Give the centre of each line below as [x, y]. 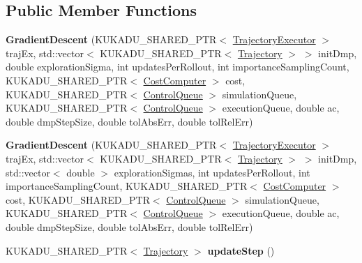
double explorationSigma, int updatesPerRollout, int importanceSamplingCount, [178, 67]
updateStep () [241, 250]
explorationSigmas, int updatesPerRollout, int [212, 172]
